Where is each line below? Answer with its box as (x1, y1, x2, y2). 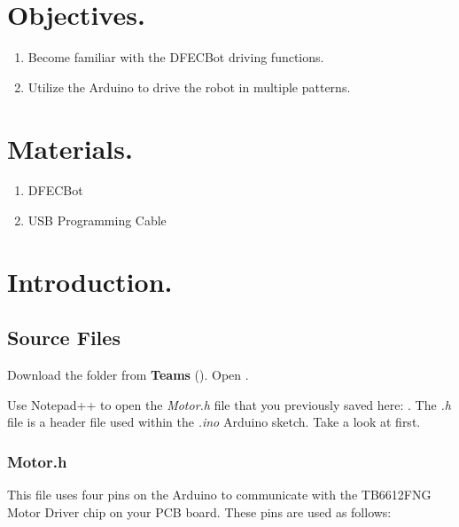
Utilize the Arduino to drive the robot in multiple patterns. (27, 77, 351, 96)
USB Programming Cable (27, 211, 167, 230)
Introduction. (7, 263, 173, 299)
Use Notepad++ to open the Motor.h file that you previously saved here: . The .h (7, 395, 451, 413)
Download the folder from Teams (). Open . (7, 366, 249, 384)
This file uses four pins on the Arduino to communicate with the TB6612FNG (7, 485, 432, 504)
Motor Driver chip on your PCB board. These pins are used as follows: (7, 502, 392, 521)
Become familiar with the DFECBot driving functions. (27, 48, 324, 67)
